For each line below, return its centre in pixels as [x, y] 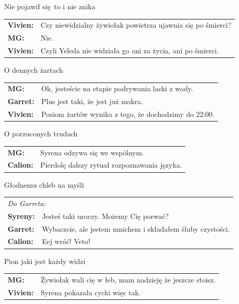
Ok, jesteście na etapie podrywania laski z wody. [117, 88]
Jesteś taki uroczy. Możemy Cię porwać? [105, 216]
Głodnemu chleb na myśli [44, 184]
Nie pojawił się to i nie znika [50, 6]
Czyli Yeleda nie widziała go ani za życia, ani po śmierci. [130, 50]
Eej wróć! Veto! [66, 241]
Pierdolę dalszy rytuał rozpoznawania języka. [111, 165]
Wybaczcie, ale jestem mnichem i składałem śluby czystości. [136, 228]
